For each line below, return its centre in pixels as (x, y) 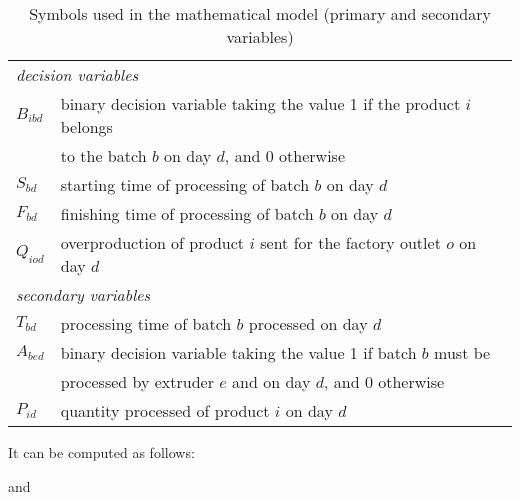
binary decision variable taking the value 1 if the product (260, 103)
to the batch (103, 155)
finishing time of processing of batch (187, 213)
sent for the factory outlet (350, 242)
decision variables (77, 74)
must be (462, 352)
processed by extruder (137, 381)
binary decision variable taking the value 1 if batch (238, 352)
